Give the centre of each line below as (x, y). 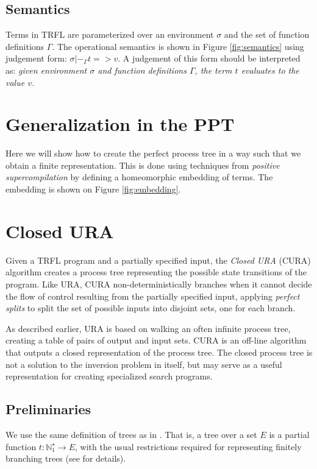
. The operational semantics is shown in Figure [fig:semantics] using (178, 46)
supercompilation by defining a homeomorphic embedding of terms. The (139, 177)
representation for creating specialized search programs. (109, 376)
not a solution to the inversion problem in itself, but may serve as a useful (144, 364)
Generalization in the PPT (120, 124)
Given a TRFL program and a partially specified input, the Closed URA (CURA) (158, 260)
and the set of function (267, 34)
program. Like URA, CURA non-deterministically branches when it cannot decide (159, 284)
